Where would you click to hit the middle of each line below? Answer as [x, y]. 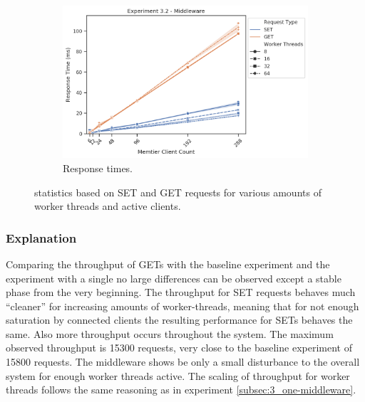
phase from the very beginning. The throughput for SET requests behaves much [181, 292]
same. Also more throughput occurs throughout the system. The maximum [170, 333]
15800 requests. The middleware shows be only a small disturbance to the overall [183, 362]
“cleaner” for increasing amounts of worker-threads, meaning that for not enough [182, 306]
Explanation [41, 237]
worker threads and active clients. [108, 206]
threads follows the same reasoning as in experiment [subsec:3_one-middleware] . [181, 390]
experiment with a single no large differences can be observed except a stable [174, 278]
